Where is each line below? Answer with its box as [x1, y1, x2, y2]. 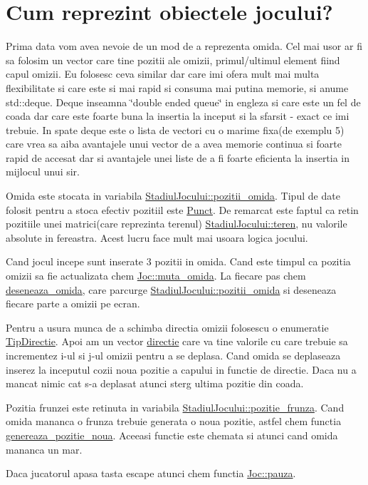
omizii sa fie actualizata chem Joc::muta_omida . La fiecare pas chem [6, 268, 306, 283]
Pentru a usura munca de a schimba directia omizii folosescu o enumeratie [6, 320, 329, 335]
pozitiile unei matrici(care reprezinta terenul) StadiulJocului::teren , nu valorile [6, 216, 347, 231]
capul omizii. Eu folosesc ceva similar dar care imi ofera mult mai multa [6, 66, 320, 81]
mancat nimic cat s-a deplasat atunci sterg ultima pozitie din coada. [6, 376, 304, 391]
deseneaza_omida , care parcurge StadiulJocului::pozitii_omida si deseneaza [6, 282, 337, 297]
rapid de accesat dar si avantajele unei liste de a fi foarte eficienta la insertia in [6, 150, 350, 165]
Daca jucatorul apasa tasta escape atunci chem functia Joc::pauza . [6, 466, 296, 481]
